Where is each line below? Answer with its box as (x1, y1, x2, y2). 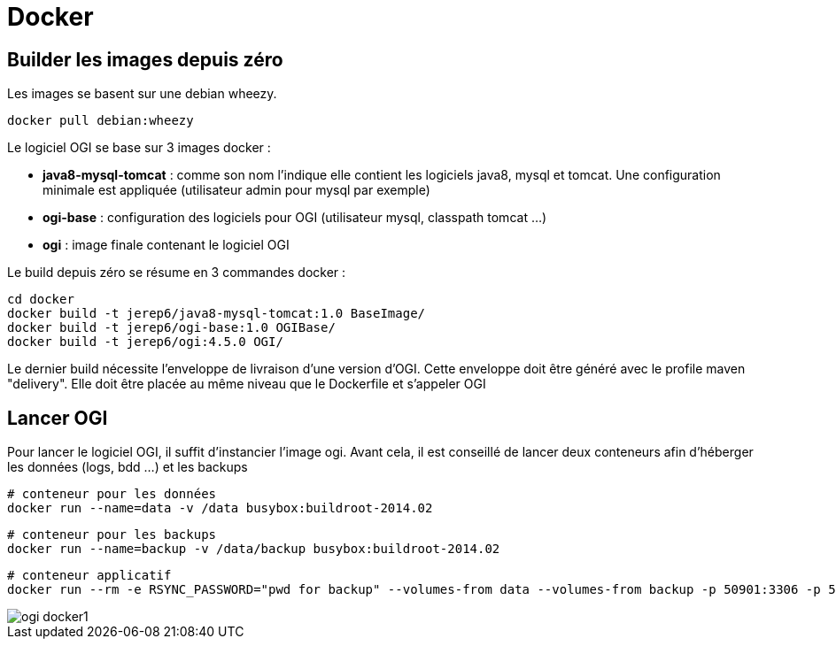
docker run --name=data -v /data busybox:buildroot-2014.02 (7, 501, 433, 516)
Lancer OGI (7, 406, 108, 429)
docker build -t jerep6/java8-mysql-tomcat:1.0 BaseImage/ (7, 306, 426, 321)
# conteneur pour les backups (7, 527, 217, 542)
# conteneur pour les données (7, 487, 217, 502)
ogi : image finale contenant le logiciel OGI (43, 237, 290, 253)
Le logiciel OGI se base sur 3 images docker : (7, 140, 271, 156)
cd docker (7, 292, 74, 307)
